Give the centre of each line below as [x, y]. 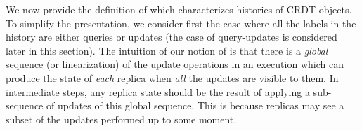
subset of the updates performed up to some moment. [121, 119]
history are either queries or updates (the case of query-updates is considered [172, 37]
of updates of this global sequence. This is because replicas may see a [195, 105]
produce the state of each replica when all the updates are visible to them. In [172, 77]
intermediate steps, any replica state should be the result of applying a [158, 91]
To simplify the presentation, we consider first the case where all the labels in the [181, 23]
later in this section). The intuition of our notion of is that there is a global [167, 50]
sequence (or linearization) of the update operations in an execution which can [175, 64]
